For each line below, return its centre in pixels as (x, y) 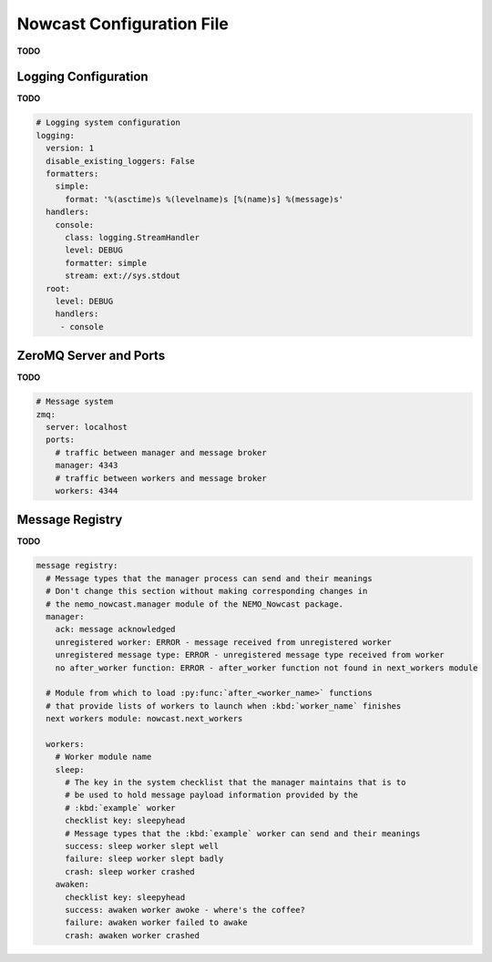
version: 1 (70, 148)
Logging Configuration (83, 77)
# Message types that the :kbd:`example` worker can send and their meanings (243, 833)
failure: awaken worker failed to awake (156, 923)
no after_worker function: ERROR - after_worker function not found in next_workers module (266, 668)
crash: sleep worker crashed (130, 871)
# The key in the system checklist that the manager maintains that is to (236, 783)
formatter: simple (106, 263)
